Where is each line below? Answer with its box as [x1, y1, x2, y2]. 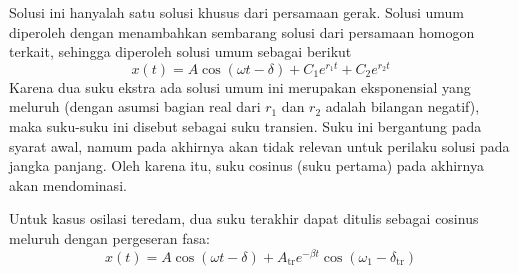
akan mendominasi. [9, 174, 127, 195]
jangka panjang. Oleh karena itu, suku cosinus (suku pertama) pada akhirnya [9, 155, 484, 176]
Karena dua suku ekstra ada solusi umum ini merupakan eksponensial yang [9, 76, 471, 97]
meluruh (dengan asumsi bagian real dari [9, 96, 261, 117]
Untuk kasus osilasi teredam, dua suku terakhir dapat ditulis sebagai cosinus [9, 208, 479, 229]
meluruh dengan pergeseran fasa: [9, 228, 210, 249]
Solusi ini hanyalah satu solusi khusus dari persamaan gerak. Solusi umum [9, 2, 464, 22]
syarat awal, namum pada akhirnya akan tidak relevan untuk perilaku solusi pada [9, 135, 510, 156]
